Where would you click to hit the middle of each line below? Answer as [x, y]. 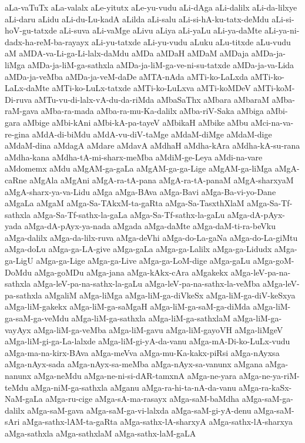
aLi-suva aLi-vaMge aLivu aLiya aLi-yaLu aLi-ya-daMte [161, 30]
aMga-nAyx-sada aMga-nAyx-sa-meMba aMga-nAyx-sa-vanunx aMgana [134, 364]
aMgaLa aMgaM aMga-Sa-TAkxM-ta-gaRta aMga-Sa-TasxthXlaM [125, 203]
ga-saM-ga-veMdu [37, 318]
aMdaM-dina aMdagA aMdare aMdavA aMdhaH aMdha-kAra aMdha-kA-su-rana [152, 145]
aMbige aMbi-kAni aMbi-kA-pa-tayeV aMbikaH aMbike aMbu [136, 122]
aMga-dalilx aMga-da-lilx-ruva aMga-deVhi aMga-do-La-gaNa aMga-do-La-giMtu [151, 237]
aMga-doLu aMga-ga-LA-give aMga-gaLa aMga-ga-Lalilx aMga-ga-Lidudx [138, 249]
